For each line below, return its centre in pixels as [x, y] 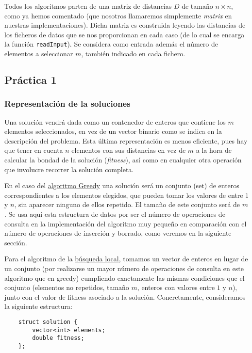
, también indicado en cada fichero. [133, 54]
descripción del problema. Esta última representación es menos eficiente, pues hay [126, 140]
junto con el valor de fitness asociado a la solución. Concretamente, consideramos [125, 297]
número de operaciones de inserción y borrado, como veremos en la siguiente [118, 233]
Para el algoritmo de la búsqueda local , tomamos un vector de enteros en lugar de [126, 259]
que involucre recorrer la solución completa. [69, 169]
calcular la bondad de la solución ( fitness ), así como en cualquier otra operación [123, 160]
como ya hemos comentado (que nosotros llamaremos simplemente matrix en [118, 15]
